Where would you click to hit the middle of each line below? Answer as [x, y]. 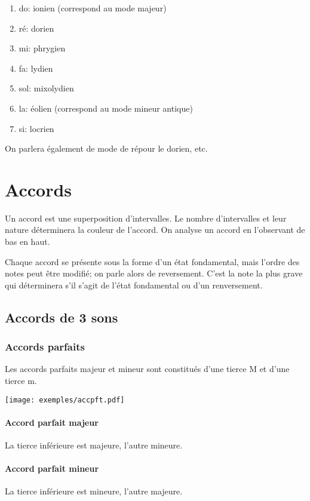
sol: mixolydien [46, 88]
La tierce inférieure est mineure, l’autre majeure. [94, 491]
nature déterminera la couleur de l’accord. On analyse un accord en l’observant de [155, 230]
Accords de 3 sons [62, 317]
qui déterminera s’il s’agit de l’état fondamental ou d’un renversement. [134, 285]
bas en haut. [27, 242]
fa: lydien [36, 68]
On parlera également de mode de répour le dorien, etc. [106, 148]
